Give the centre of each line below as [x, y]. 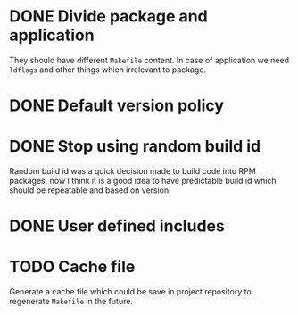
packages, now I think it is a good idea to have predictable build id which [143, 181]
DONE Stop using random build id [135, 147]
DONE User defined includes [117, 226]
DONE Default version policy [117, 106]
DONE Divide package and [108, 17]
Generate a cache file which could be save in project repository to [130, 292]
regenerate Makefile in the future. [71, 302]
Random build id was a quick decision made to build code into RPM [132, 171]
